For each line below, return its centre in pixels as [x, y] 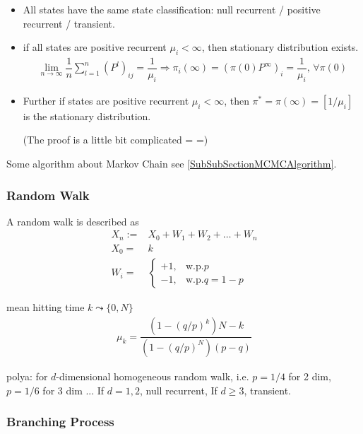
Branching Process [60, 422]
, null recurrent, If [178, 390]
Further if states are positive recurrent [106, 100]
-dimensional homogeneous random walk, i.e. [153, 376]
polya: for [27, 376]
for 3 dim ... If [73, 390]
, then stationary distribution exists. [280, 47]
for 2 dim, [310, 376]
